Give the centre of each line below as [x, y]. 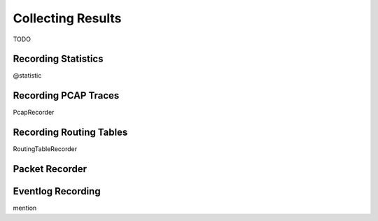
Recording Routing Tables [70, 133]
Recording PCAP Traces [66, 95]
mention [25, 208]
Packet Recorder [50, 169]
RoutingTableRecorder [45, 149]
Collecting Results [67, 18]
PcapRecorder [34, 113]
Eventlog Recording [57, 191]
